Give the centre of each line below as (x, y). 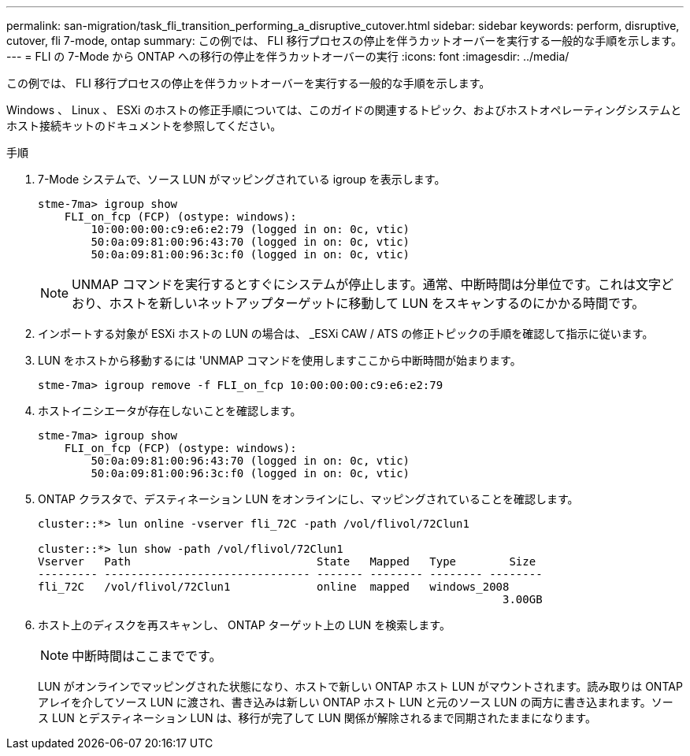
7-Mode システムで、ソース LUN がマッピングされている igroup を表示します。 (242, 179)
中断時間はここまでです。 (147, 656)
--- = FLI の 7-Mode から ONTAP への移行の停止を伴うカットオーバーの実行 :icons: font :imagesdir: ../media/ (288, 56)
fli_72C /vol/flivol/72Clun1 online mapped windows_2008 (274, 587)
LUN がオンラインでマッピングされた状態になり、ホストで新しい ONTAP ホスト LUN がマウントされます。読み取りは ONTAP (360, 686)
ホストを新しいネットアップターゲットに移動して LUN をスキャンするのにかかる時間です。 (377, 303)
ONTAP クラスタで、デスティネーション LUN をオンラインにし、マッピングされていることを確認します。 (308, 499)
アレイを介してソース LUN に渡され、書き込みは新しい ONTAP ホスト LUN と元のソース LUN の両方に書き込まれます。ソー (356, 702)
